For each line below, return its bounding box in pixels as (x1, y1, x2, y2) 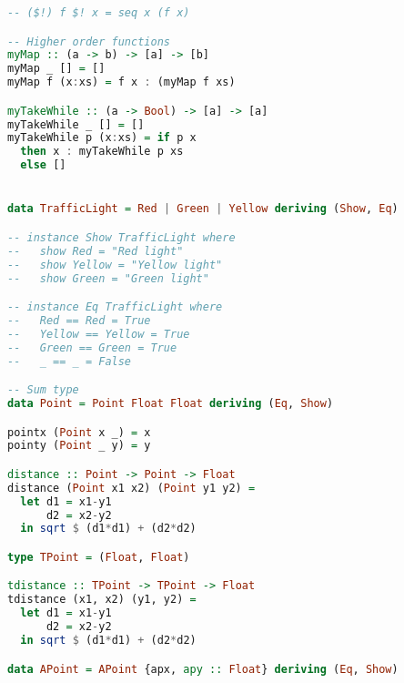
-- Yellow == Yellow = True (7, 327, 190, 341)
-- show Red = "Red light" (7, 244, 184, 258)
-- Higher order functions (7, 35, 170, 48)
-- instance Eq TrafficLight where (7, 301, 223, 314)
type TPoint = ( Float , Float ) (7, 550, 190, 564)
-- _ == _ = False (7, 354, 132, 368)
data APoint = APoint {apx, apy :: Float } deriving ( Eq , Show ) (7, 662, 399, 676)
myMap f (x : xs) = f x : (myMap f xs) (7, 76, 236, 89)
